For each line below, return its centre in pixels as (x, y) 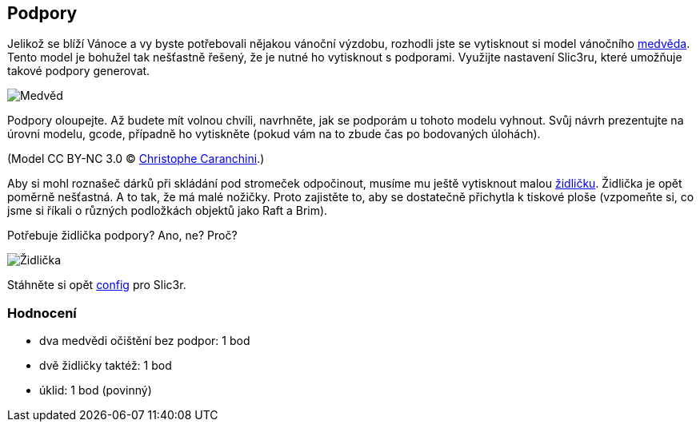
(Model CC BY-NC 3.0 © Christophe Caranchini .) (136, 159)
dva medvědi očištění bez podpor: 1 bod (145, 341)
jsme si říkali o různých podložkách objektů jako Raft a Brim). (168, 211)
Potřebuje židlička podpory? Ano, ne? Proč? (122, 236)
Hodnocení (42, 313)
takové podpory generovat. (79, 71)
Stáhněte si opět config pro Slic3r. (97, 285)
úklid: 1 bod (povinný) (96, 390)
